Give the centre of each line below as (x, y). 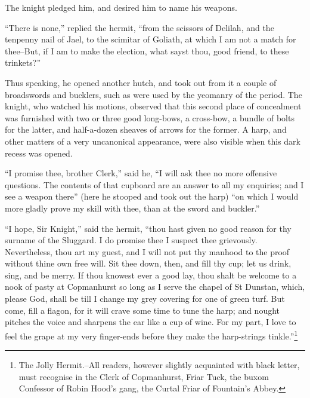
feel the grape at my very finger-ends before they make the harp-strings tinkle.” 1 (151, 335)
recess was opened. (39, 153)
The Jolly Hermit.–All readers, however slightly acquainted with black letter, (159, 365)
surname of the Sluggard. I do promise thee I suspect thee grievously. (131, 240)
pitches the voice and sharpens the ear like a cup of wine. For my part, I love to (151, 322)
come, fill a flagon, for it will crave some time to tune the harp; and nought (142, 310)
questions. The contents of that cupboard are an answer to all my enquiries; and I (154, 184)
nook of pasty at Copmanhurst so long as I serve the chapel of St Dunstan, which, (155, 287)
